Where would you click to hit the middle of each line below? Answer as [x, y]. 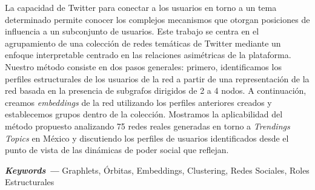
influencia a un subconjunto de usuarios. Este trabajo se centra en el [132, 31]
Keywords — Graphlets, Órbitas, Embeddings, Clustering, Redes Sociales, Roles [157, 170]
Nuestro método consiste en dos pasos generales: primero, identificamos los [143, 66]
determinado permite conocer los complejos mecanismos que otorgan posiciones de [157, 19]
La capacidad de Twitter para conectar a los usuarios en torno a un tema [141, 7]
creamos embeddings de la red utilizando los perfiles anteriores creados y [138, 102]
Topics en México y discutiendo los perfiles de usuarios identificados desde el [147, 138]
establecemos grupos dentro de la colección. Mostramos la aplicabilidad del [144, 114]
